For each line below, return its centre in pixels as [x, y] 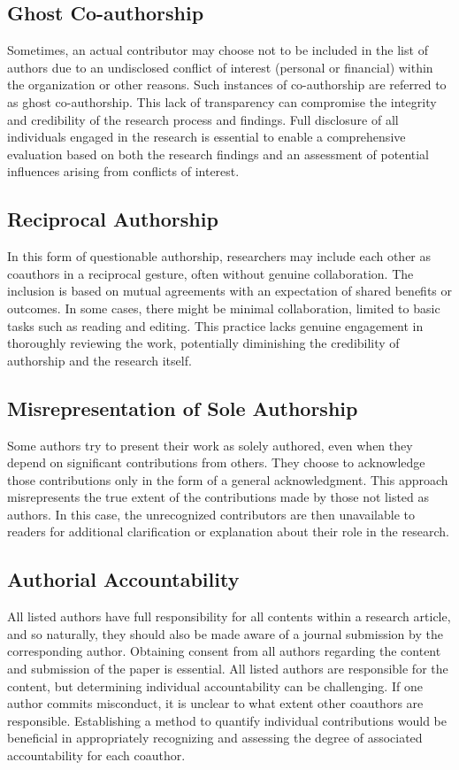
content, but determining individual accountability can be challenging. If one [215, 685]
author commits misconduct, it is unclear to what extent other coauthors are [215, 703]
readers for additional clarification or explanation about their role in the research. [228, 531]
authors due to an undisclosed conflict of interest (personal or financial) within [220, 67]
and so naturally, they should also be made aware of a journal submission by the [225, 633]
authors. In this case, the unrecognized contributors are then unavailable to [211, 514]
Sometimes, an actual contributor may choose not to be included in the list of [218, 50]
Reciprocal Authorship [113, 219]
